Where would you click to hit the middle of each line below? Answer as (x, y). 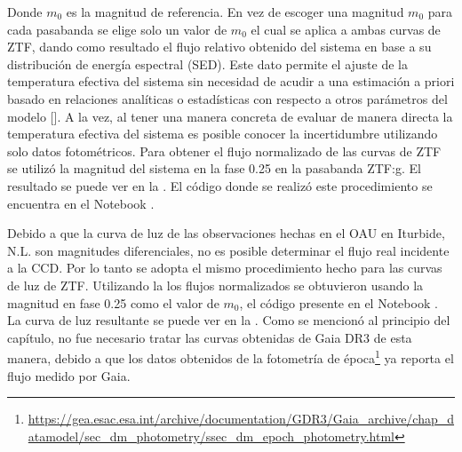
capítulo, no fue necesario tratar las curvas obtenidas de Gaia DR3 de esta (210, 337)
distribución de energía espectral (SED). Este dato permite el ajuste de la (207, 63)
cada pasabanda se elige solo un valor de (117, 29)
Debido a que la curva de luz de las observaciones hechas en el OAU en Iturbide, (226, 233)
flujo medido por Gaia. (69, 375)
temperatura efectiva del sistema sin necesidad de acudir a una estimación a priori (231, 81)
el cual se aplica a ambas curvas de (346, 29)
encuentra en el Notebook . (81, 203)
